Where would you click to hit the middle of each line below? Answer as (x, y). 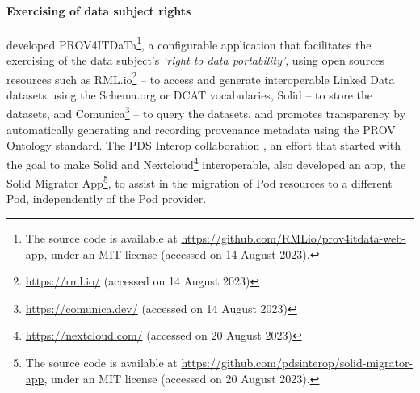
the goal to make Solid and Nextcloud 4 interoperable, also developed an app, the (206, 163)
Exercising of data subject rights (99, 10)
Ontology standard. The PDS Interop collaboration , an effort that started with (204, 145)
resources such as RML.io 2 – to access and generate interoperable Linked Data (201, 78)
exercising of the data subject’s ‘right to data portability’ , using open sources (196, 60)
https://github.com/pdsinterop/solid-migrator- (297, 362)
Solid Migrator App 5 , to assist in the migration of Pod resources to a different (199, 182)
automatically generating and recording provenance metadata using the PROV (201, 129)
